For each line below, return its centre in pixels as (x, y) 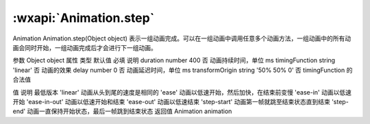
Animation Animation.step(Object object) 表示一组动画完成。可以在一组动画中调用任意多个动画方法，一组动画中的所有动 (182, 38)
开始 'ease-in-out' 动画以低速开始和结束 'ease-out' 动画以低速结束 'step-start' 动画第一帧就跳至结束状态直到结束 (171, 101)
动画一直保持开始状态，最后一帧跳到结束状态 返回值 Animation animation (129, 111)
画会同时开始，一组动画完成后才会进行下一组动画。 (85, 47)
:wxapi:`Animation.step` (84, 18)
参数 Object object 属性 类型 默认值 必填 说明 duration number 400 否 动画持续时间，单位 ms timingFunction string (174, 60)
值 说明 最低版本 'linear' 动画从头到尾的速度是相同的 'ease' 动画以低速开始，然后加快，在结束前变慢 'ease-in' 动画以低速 (182, 92)
